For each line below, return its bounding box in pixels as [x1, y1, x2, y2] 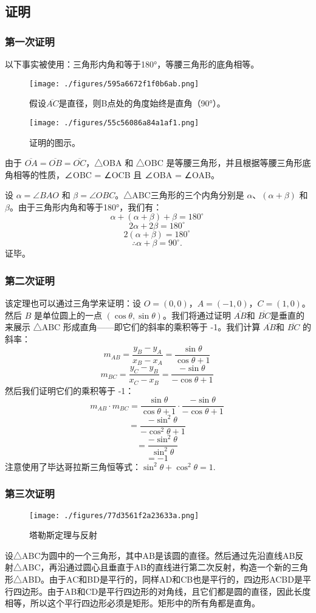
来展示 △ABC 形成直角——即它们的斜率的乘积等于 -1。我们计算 [5, 320, 261, 333]
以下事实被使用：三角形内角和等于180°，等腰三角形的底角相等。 [5, 58, 259, 70]
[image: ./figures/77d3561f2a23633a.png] [29, 511, 199, 520]
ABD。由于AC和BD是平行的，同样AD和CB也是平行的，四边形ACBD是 [21, 573, 303, 586]
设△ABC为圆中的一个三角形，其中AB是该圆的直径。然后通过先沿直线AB [5, 549, 295, 561]
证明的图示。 [29, 136, 80, 148]
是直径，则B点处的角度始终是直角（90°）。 [58, 97, 225, 109]
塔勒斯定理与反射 [29, 528, 97, 541]
